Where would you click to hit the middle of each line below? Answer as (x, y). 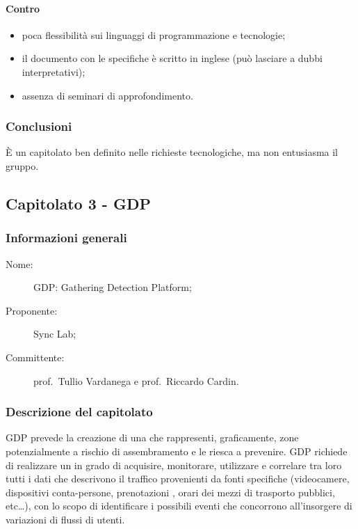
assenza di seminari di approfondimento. (107, 95)
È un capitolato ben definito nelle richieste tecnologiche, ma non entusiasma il (172, 152)
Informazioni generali (66, 238)
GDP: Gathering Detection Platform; (113, 287)
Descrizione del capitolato (79, 412)
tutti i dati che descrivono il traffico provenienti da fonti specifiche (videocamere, (178, 479)
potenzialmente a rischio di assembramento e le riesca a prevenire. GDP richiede (177, 451)
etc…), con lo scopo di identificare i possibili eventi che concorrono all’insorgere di (179, 506)
